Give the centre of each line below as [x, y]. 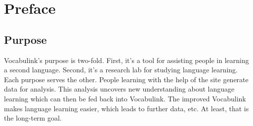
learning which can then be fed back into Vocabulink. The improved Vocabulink [125, 98]
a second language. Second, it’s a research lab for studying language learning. [121, 70]
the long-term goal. [33, 118]
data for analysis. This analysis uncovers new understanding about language [119, 89]
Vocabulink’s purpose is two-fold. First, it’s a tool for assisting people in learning [126, 60]
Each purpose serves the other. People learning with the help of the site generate [126, 79]
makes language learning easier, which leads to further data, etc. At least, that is [126, 108]
